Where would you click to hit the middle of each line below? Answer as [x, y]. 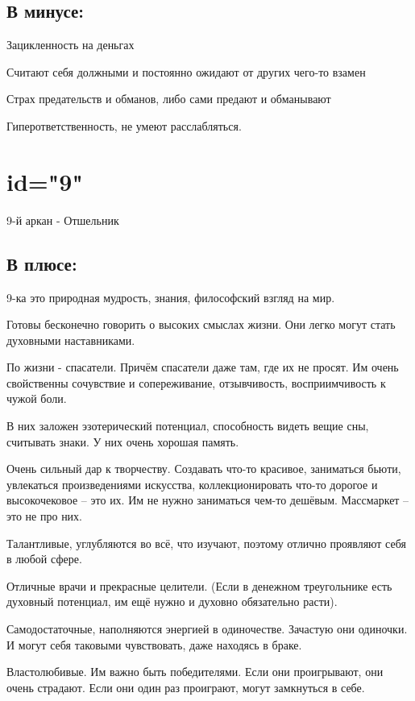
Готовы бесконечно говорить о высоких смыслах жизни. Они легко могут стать [201, 324]
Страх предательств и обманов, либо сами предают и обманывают [169, 99]
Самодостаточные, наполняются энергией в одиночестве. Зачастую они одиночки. [207, 628]
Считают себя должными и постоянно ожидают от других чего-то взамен [186, 71]
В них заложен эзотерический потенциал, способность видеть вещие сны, [188, 426]
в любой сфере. [44, 559]
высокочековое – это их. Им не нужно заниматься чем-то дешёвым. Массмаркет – [208, 500]
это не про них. [45, 516]
